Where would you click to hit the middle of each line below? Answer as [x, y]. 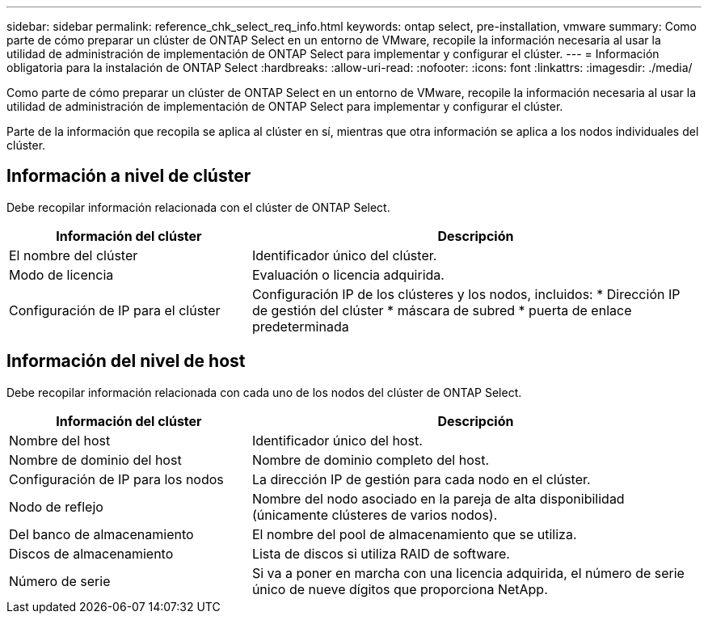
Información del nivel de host [126, 361]
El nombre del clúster [74, 255]
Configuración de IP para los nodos [116, 479]
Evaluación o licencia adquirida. [348, 274]
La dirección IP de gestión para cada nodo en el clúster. [421, 479]
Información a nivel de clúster [129, 176]
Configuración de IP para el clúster [115, 310]
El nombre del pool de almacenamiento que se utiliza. [414, 534]
